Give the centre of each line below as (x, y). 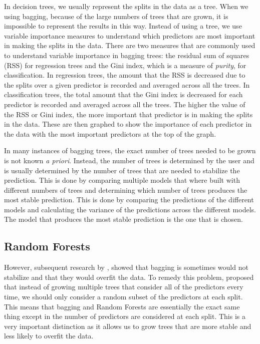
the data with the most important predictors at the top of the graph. (110, 133)
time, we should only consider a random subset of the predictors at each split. (123, 297)
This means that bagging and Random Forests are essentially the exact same (122, 306)
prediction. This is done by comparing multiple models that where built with (122, 180)
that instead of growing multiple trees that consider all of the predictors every (124, 287)
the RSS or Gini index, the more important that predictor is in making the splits (128, 114)
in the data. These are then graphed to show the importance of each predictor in (128, 124)
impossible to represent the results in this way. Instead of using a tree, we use (123, 26)
